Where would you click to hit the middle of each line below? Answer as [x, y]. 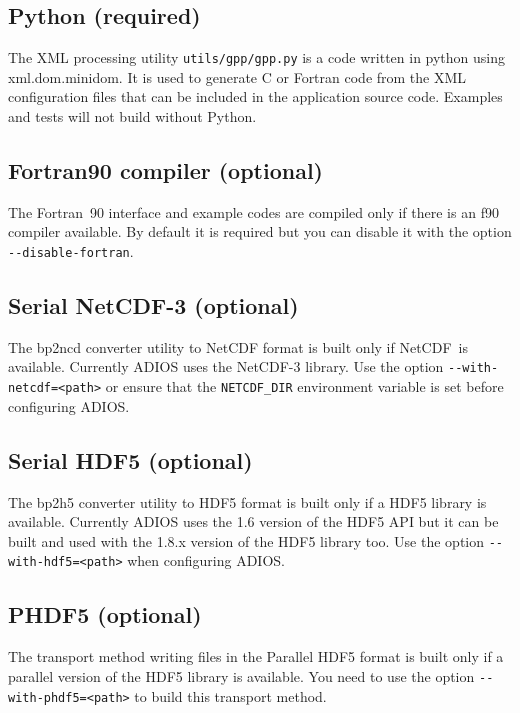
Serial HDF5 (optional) [130, 459]
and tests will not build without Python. [132, 116]
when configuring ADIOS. [206, 560]
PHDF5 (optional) [105, 614]
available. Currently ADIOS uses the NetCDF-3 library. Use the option [226, 366]
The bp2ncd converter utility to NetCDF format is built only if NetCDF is [238, 346]
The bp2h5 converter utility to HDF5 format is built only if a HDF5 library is [247, 501]
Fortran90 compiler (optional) [165, 170]
